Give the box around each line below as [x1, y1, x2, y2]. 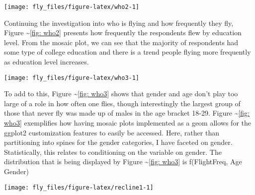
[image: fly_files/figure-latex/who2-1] [4, 3, 140, 10]
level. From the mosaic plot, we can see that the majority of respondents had [4, 37, 239, 47]
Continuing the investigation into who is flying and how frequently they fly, [4, 17, 234, 28]
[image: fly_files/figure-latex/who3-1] [4, 74, 140, 81]
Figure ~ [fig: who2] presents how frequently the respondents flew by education [4, 27, 242, 38]
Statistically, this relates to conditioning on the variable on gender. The [4, 146, 222, 157]
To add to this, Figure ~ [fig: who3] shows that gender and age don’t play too [4, 88, 238, 99]
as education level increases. [4, 57, 89, 67]
